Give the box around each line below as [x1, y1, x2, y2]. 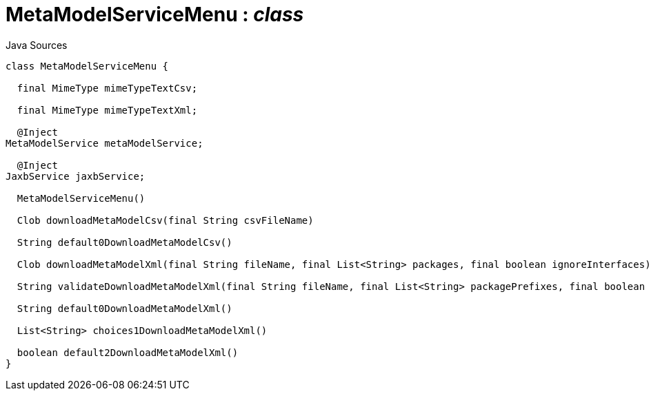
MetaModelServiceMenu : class [6, 3, 304, 26]
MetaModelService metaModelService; [6, 137, 203, 149]
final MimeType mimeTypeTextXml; [17, 104, 198, 116]
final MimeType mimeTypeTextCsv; [17, 82, 198, 94]
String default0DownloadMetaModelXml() [17, 302, 232, 314]
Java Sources [6, 39, 68, 51]
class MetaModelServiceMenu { [6, 60, 169, 72]
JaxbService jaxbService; [6, 170, 146, 182]
